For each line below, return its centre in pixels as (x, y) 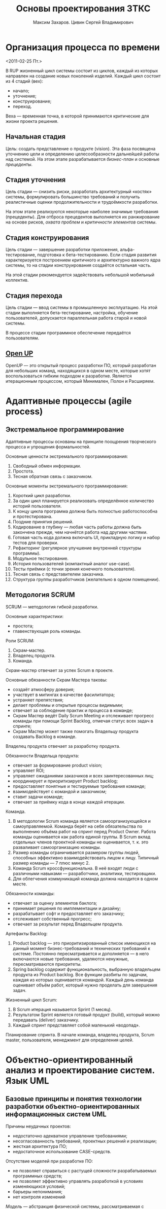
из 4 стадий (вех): (24, 81)
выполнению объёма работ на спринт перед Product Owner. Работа (84, 831)
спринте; (22, 726)
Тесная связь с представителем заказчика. (59, 574)
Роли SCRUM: (20, 641)
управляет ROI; (29, 770)
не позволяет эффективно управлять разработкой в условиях (78, 1181)
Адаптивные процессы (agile (69, 401)
